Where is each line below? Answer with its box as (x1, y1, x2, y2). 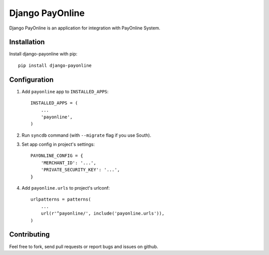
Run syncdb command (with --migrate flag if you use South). (21, 132, 151, 138)
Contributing (9, 230, 50, 239)
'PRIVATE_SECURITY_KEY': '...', (40, 167, 120, 173)
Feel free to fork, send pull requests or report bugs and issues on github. (9, 244, 158, 250)
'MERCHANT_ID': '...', (40, 160, 97, 166)
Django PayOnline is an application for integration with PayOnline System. (9, 25, 160, 31)
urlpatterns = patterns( (30, 197, 91, 202)
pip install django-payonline (18, 62, 92, 68)
